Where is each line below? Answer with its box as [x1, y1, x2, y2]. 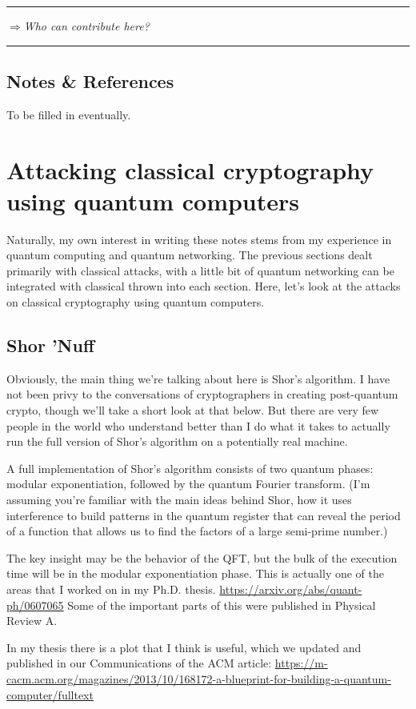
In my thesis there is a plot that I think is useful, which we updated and [6, 639, 362, 655]
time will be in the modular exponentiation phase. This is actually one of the [6, 565, 385, 582]
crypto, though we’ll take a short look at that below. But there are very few [6, 402, 379, 419]
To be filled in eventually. [6, 106, 131, 122]
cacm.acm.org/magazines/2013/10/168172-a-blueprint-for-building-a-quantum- [6, 670, 391, 687]
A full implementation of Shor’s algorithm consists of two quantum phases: [6, 459, 374, 476]
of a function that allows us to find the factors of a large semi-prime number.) [6, 523, 388, 539]
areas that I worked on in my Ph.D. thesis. [6, 581, 216, 597]
